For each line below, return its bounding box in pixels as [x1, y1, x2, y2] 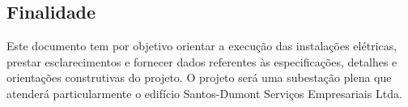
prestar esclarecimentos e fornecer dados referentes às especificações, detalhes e [6, 53, 397, 70]
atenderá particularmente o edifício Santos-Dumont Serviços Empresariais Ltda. [6, 84, 402, 101]
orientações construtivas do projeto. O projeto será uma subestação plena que [6, 69, 392, 86]
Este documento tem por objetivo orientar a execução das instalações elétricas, [6, 37, 397, 54]
